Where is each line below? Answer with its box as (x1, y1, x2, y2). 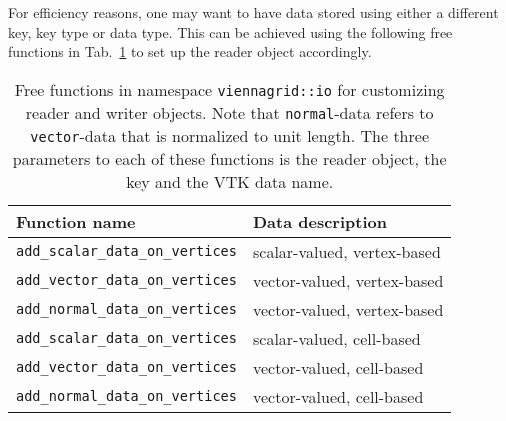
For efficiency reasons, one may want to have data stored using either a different (8, 2, 499, 22)
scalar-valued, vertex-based (252, 239, 441, 263)
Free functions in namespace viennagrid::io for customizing (14, 77, 445, 101)
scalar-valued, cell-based (252, 326, 421, 350)
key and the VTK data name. (126, 169, 334, 193)
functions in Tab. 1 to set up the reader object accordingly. (8, 41, 372, 62)
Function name (16, 209, 136, 233)
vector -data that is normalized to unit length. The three (30, 123, 429, 147)
